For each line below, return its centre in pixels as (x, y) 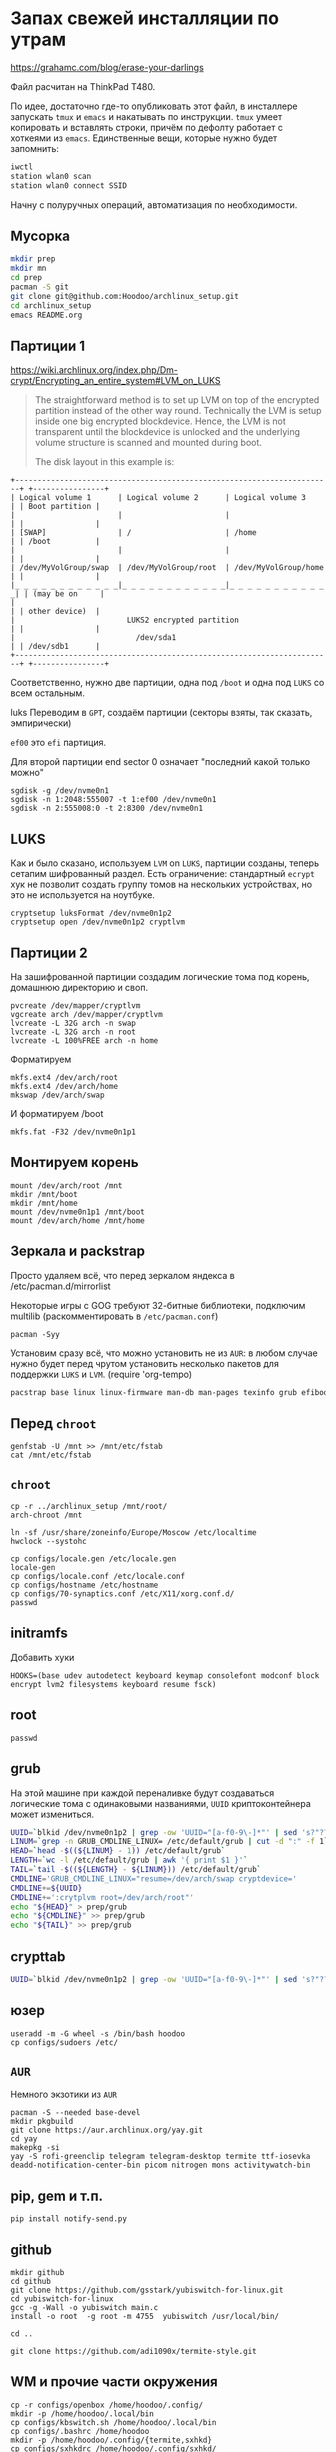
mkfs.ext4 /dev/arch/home (64, 1086)
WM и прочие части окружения (114, 2382)
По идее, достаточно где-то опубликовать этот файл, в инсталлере (154, 106)
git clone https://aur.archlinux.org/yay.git (106, 2130)
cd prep (26, 278)
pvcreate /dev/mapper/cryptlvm (75, 1005)
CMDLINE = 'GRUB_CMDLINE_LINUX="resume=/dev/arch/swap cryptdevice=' (154, 1878)
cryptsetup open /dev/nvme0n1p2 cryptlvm (98, 922)
